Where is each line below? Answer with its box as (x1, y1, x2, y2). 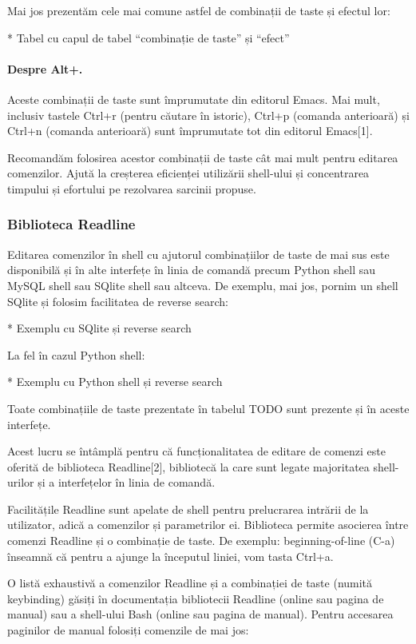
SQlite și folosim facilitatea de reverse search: (7, 292, 228, 309)
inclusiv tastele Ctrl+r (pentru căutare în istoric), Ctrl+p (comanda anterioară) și (7, 106, 410, 123)
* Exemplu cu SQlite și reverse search (7, 320, 192, 336)
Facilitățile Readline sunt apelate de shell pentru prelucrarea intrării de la (7, 500, 369, 517)
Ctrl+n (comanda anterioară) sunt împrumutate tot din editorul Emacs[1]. (7, 122, 373, 139)
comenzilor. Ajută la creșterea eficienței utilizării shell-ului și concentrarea (7, 165, 370, 181)
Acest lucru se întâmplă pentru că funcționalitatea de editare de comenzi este (7, 443, 386, 459)
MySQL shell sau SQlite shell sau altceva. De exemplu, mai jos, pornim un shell (7, 276, 398, 293)
